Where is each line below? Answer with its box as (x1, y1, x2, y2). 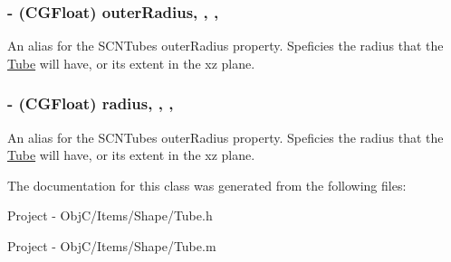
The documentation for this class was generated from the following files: (7, 175, 407, 194)
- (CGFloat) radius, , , (7, 92, 174, 115)
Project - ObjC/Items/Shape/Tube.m (7, 237, 216, 255)
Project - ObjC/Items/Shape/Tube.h (7, 206, 213, 225)
